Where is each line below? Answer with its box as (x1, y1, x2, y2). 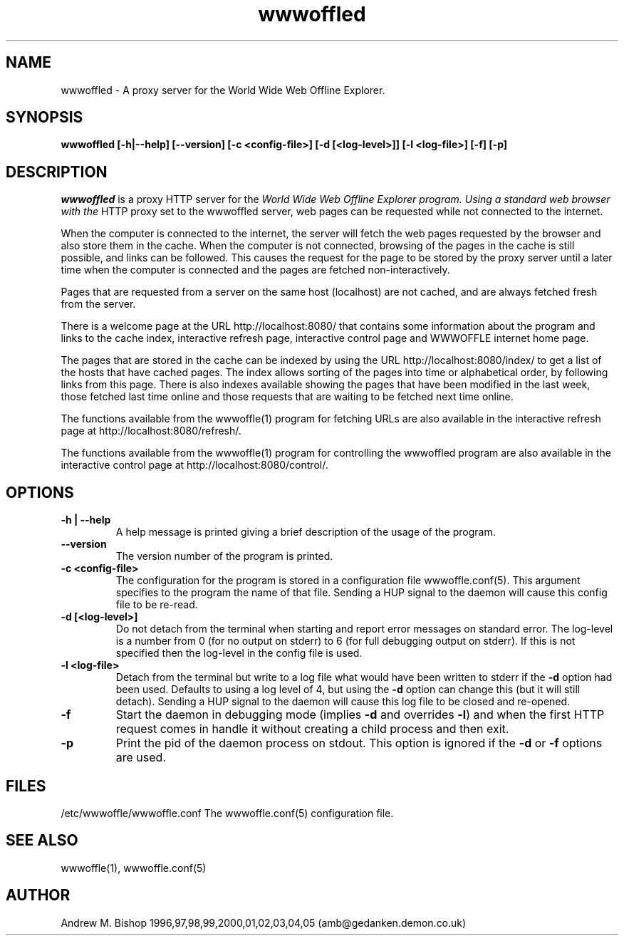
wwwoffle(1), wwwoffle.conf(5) (61, 861, 207, 874)
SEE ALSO (6, 831, 78, 850)
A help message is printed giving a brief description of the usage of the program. (115, 526, 496, 539)
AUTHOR (6, 886, 71, 905)
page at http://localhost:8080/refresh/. (61, 425, 241, 437)
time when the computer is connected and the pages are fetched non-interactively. (61, 264, 450, 276)
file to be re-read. (115, 598, 198, 611)
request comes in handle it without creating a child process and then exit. (115, 722, 509, 737)
